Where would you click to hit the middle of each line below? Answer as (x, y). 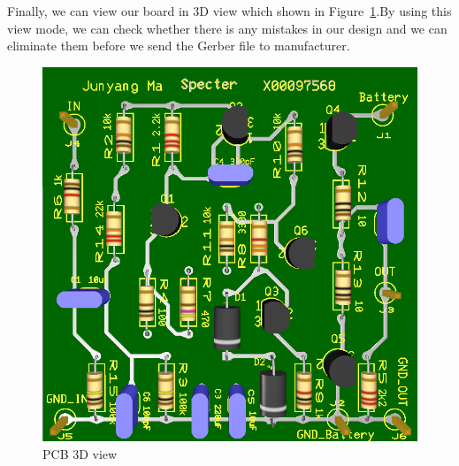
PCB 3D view (80, 453)
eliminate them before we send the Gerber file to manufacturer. (179, 46)
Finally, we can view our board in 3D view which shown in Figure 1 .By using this (229, 11)
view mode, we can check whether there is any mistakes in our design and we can (227, 28)
